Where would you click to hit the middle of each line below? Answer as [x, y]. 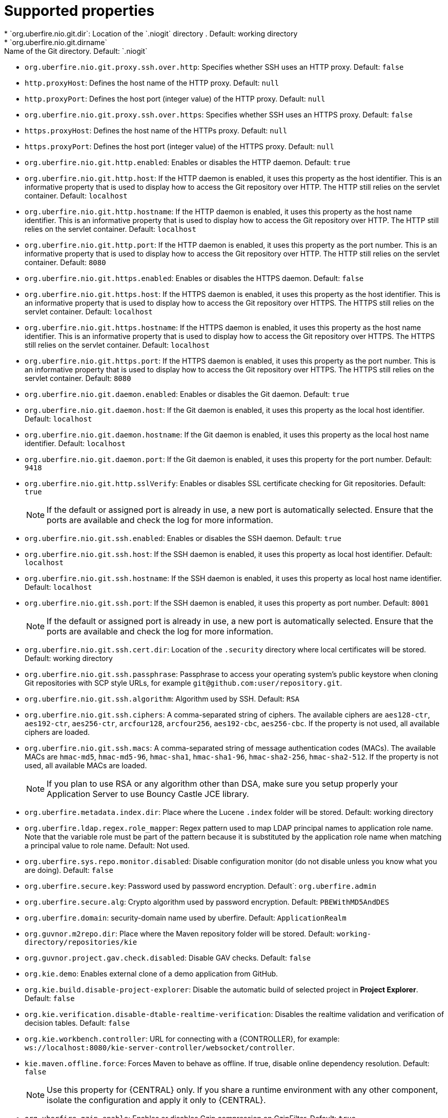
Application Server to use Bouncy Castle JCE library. [148, 794]
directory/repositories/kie [81, 942]
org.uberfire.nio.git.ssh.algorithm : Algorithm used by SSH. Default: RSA [162, 698]
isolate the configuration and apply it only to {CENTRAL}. [156, 1100]
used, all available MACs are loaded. [86, 765]
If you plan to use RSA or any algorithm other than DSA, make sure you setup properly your [222, 783]
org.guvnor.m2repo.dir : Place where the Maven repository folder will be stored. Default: [180, 933]
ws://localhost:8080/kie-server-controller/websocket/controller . [160, 1047]
